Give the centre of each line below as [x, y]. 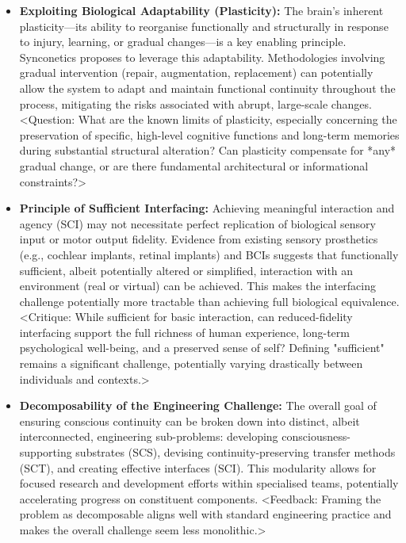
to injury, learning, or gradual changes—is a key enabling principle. [183, 42]
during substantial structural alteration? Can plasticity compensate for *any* [208, 150]
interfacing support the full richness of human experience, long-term [184, 332]
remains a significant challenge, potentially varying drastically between [191, 363]
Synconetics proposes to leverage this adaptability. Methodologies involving [202, 57]
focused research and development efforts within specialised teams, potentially [209, 483]
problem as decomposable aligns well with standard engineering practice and [205, 514]
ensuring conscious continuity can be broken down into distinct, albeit [190, 421]
